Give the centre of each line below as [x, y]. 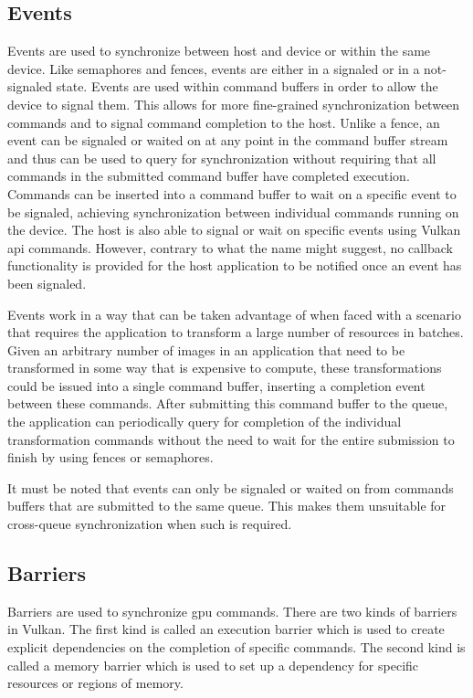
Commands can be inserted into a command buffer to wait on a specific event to [232, 193]
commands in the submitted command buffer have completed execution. [209, 176]
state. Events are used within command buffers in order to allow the [247, 86]
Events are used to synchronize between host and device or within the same [219, 51]
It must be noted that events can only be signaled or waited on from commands [231, 487]
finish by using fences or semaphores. [110, 457]
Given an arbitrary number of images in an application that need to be [206, 349]
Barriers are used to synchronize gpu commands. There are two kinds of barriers [232, 611]
